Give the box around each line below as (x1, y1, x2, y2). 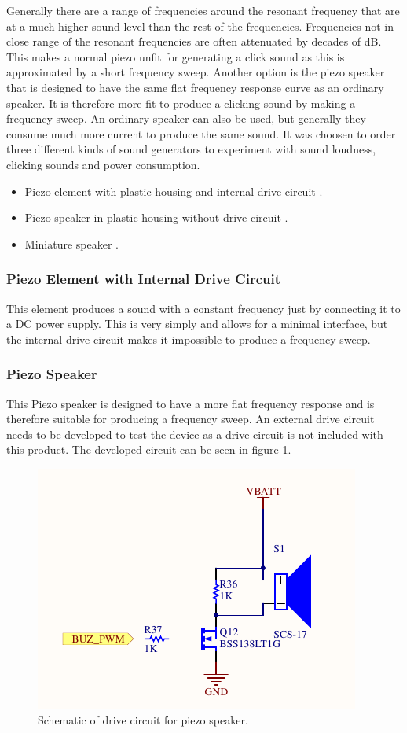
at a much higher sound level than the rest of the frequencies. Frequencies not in (6, 17, 394, 34)
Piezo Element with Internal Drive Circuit (6, 269, 281, 289)
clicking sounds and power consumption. (6, 156, 200, 172)
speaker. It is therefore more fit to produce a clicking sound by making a (6, 94, 356, 111)
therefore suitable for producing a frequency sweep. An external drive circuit (6, 411, 375, 427)
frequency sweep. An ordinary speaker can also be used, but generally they (6, 110, 366, 127)
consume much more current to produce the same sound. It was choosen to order (6, 125, 396, 142)
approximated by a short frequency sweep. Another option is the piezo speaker (6, 64, 385, 80)
